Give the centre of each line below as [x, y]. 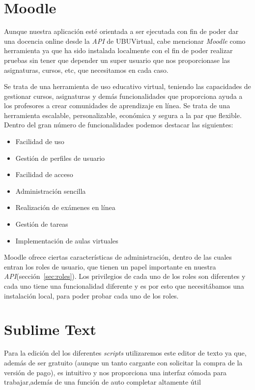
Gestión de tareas [42, 224]
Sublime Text [50, 329]
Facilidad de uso [40, 141]
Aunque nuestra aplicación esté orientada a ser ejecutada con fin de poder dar [121, 31]
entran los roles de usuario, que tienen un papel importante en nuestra [110, 266]
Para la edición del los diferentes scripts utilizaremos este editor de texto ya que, [125, 353]
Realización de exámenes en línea [65, 207]
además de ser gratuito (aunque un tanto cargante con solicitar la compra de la [123, 362]
